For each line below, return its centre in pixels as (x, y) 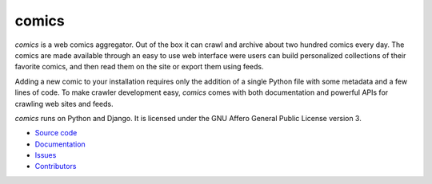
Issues (46, 155)
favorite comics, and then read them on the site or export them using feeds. (139, 67)
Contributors (56, 166)
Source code (56, 133)
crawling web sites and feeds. (64, 104)
